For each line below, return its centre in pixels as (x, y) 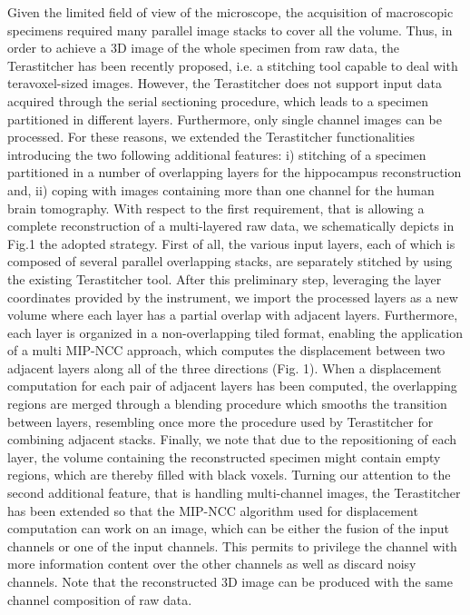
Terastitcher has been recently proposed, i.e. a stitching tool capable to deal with (233, 65)
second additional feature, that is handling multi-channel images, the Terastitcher (234, 493)
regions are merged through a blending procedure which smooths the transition (227, 404)
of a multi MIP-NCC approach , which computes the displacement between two (226, 350)
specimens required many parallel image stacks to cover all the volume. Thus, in (230, 30)
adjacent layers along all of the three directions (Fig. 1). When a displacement (225, 367)
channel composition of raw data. (100, 599)
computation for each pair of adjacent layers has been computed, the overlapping (232, 386)
